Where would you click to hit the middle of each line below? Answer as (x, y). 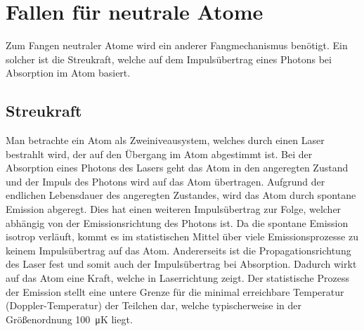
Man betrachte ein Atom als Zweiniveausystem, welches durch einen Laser (165, 140)
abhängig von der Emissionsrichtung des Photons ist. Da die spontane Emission (177, 222)
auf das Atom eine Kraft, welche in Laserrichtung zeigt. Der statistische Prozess (177, 278)
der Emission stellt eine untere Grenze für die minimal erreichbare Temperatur (175, 291)
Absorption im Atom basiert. (68, 73)
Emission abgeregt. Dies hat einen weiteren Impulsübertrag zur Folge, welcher (174, 209)
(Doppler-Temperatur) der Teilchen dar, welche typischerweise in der (154, 305)
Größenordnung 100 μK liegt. (69, 319)
